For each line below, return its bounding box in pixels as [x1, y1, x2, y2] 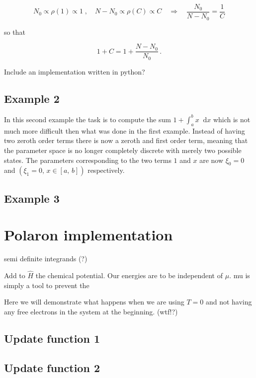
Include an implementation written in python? [4, 66, 145, 76]
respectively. [87, 165, 125, 175]
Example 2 [4, 90, 60, 106]
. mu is [229, 270, 250, 281]
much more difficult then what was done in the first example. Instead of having [4, 125, 245, 136]
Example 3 [4, 190, 60, 206]
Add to [4, 270, 25, 281]
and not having [205, 297, 252, 307]
